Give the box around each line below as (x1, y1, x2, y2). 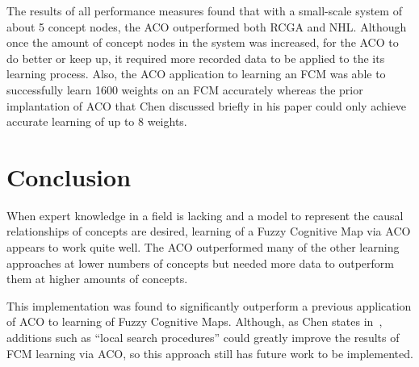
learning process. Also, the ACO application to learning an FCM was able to (6, 65, 386, 82)
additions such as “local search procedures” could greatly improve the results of (6, 329, 400, 346)
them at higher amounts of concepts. (6, 270, 188, 287)
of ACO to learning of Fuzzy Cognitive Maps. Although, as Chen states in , (6, 313, 383, 330)
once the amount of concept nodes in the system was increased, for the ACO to (6, 34, 399, 51)
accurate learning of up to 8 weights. (6, 113, 187, 130)
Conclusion (6, 160, 132, 193)
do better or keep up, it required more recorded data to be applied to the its (6, 49, 385, 66)
